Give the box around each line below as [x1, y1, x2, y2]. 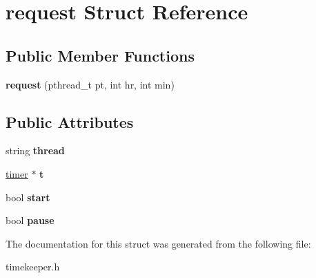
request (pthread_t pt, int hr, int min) [6, 77, 175, 91]
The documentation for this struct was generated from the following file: [6, 236, 311, 250]
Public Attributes [6, 111, 134, 132]
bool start [6, 189, 50, 204]
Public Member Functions [6, 44, 195, 66]
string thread [6, 143, 65, 158]
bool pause [6, 213, 55, 228]
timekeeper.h [6, 259, 60, 274]
